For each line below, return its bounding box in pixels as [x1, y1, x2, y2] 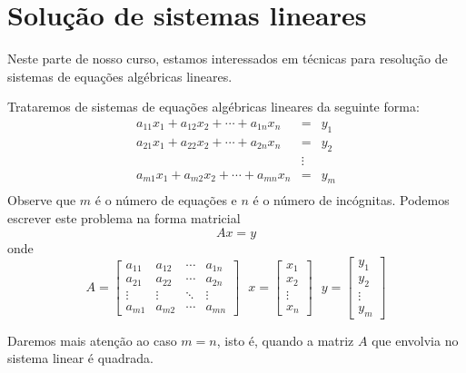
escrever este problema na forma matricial [7, 209, 241, 228]
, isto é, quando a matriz [216, 330, 354, 349]
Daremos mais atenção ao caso [7, 330, 177, 349]
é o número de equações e [94, 191, 237, 210]
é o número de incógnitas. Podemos [253, 191, 450, 210]
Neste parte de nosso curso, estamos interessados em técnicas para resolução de [7, 49, 448, 68]
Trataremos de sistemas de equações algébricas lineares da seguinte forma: [7, 97, 420, 116]
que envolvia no [372, 330, 459, 349]
